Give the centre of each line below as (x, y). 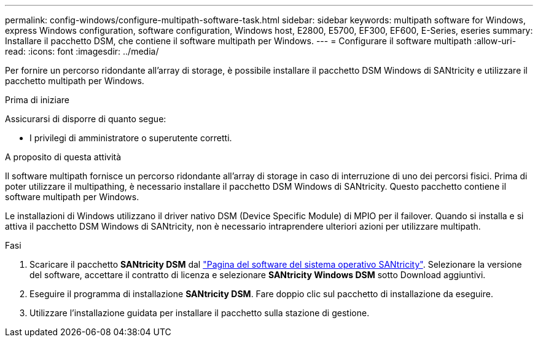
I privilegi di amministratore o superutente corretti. (131, 138)
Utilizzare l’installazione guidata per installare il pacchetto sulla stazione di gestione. (200, 313)
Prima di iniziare (37, 100)
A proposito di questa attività (63, 157)
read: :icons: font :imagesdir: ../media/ (82, 51)
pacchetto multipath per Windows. (75, 81)
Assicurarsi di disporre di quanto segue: (86, 119)
